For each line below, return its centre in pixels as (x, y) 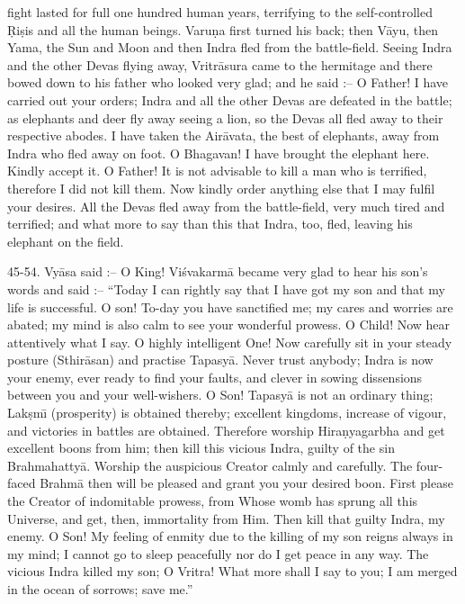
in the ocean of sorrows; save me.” (100, 589)
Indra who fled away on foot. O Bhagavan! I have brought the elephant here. (219, 153)
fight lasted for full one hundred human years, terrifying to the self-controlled (220, 12)
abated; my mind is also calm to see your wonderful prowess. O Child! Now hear (229, 325)
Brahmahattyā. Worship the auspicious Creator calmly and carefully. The (210, 465)
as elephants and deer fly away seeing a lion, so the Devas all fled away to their (225, 117)
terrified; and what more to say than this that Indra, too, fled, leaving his (210, 224)
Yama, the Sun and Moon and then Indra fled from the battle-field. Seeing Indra (230, 47)
